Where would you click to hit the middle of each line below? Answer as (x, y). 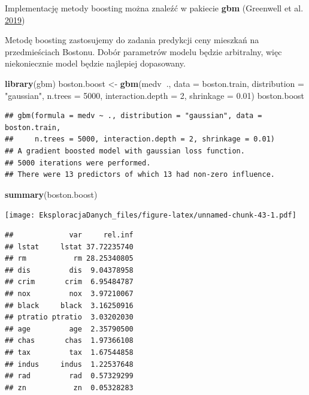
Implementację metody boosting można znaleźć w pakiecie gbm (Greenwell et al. (154, 8)
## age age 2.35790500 (69, 329)
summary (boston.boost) (51, 194)
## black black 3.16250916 (69, 305)
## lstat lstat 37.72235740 (69, 247)
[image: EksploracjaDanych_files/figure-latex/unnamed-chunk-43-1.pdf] (151, 215)
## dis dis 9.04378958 (69, 270)
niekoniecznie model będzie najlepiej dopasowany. (95, 63)
